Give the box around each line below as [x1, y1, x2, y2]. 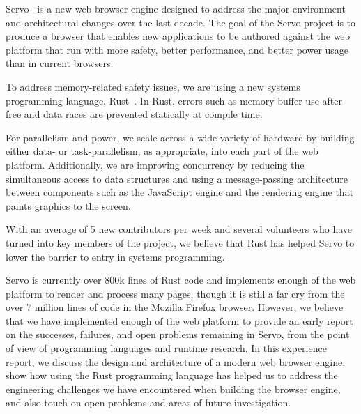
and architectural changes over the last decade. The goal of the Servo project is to [6, 15, 356, 29]
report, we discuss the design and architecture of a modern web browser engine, [6, 354, 346, 369]
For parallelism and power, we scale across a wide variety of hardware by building [6, 130, 355, 144]
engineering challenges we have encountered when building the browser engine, [6, 381, 341, 396]
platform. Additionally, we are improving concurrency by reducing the [6, 157, 305, 171]
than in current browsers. [6, 56, 114, 70]
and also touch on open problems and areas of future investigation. [6, 395, 291, 410]
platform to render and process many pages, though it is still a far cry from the [6, 286, 345, 300]
